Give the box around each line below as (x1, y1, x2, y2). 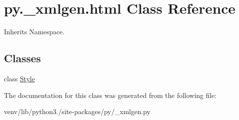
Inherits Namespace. (4, 26, 65, 37)
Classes (4, 50, 41, 66)
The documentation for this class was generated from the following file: (4, 90, 217, 100)
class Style (4, 73, 35, 83)
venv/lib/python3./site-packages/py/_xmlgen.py (4, 106, 151, 117)
